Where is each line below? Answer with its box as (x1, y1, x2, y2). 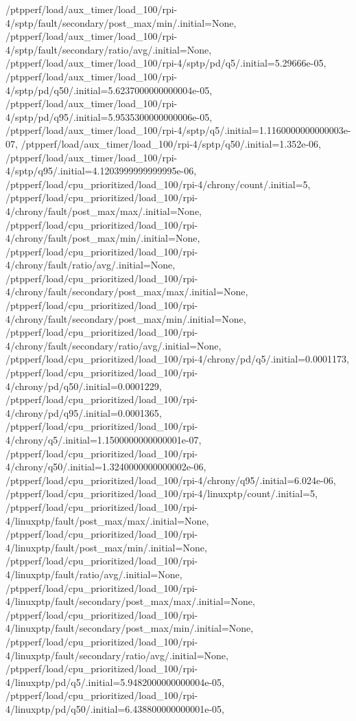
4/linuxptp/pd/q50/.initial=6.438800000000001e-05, (5, 701, 224, 716)
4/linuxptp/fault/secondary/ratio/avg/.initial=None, (5, 648, 228, 662)
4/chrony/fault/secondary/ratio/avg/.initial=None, (5, 338, 222, 352)
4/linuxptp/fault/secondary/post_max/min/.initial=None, (5, 621, 254, 635)
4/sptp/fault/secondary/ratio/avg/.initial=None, (5, 42, 212, 56)
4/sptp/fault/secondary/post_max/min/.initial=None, (5, 15, 237, 30)
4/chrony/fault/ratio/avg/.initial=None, (5, 257, 176, 272)
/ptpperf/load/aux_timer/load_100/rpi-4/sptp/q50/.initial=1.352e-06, (21, 136, 321, 150)
